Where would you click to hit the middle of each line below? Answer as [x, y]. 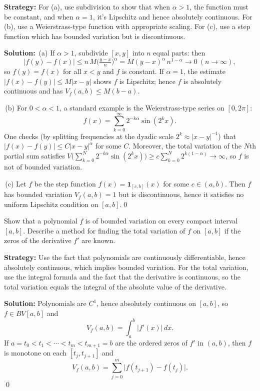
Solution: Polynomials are [45, 303]
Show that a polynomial [41, 221]
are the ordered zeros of [151, 342]
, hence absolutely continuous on [146, 303]
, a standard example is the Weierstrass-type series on [142, 108]
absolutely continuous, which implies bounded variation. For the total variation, [126, 267]
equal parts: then [179, 53]
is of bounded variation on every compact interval [161, 221]
